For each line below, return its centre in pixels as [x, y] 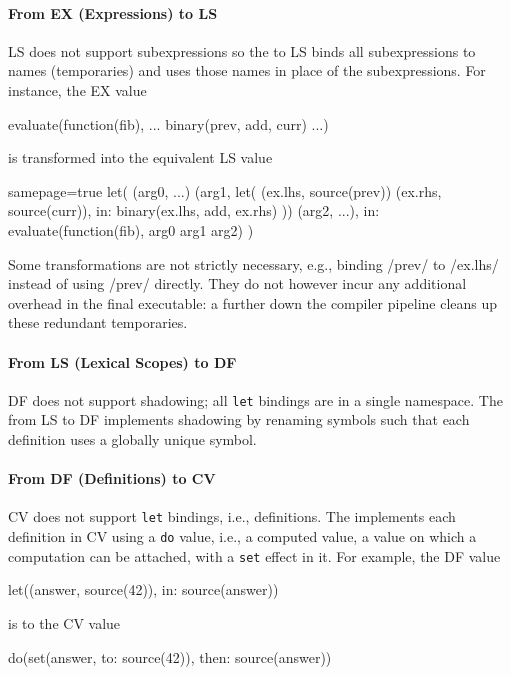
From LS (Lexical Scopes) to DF [122, 361]
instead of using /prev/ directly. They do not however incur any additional [237, 283]
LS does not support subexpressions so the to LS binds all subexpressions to [242, 50]
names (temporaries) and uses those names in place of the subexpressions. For [247, 70]
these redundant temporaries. [98, 322]
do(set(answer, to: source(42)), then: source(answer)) [170, 656]
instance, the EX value [77, 89]
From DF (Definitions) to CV [112, 478]
